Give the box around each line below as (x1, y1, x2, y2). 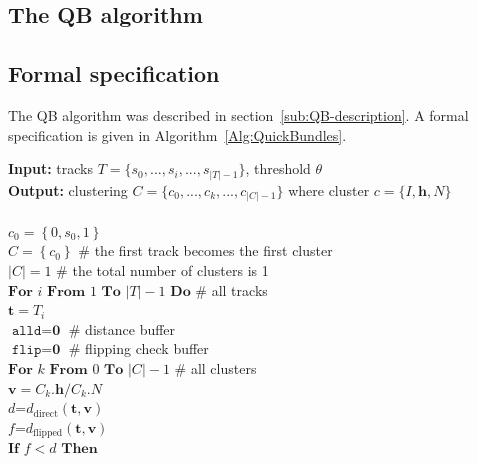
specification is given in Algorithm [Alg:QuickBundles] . (8, 124, 347, 145)
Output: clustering (8, 179, 128, 200)
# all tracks (195, 279, 268, 300)
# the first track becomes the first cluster (78, 240, 333, 261)
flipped (33, 428, 63, 439)
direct (33, 408, 58, 419)
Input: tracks (8, 158, 93, 179)
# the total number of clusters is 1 (56, 259, 269, 280)
